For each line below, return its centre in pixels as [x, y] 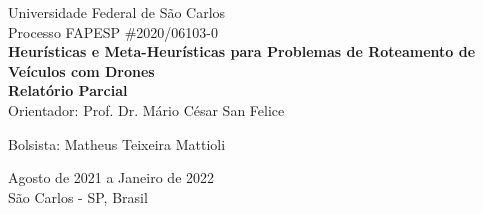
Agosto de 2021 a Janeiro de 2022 [111, 177]
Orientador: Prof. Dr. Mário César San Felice [146, 109]
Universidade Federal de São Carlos [117, 12]
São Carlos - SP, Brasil [78, 196]
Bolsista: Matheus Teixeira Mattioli [117, 143]
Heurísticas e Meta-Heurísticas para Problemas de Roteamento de [242, 51]
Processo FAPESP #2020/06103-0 [113, 31]
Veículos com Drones [81, 70]
